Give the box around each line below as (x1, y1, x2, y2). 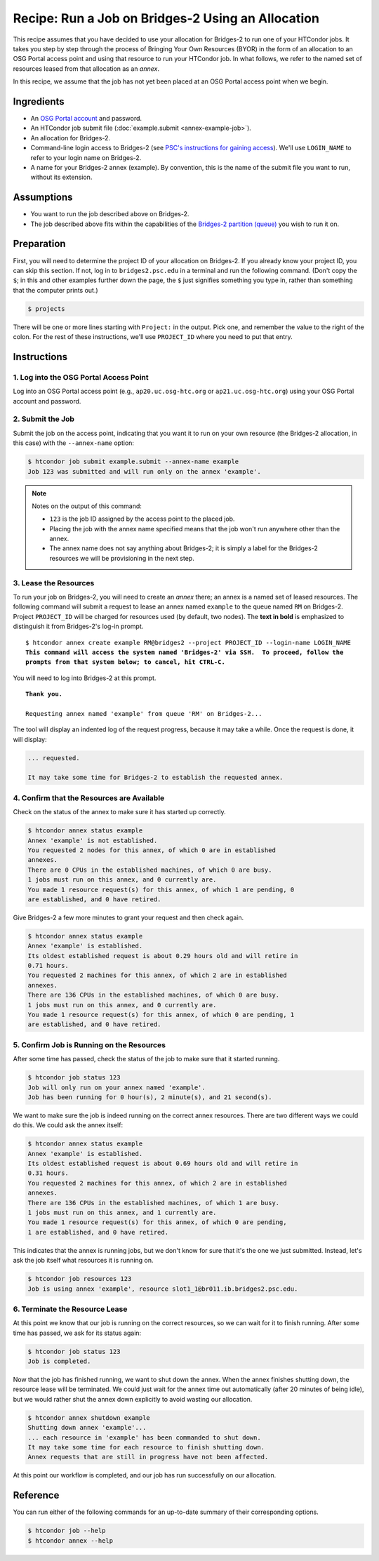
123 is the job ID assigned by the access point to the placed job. (49, 514, 235, 523)
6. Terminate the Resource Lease (13, 1304, 128, 1314)
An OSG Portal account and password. (30, 114, 142, 123)
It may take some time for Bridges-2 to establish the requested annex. (27, 773, 284, 782)
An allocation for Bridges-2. (30, 133, 111, 142)
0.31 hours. (27, 1169, 69, 1177)
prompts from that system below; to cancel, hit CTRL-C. (25, 658, 226, 666)
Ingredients (13, 95, 65, 107)
